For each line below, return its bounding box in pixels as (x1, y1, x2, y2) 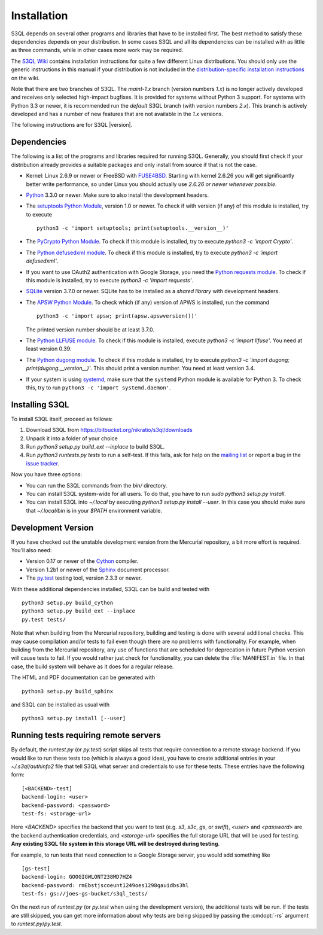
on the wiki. (11, 74, 40, 81)
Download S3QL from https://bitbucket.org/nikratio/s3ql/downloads (26, 427, 193, 434)
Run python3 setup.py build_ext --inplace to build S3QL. (26, 443, 165, 450)
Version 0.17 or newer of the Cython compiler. (26, 558, 139, 565)
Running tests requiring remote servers (11, 730, 161, 741)
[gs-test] (22, 865, 50, 872)
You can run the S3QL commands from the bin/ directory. (26, 482, 167, 489)
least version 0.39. (26, 345, 72, 352)
